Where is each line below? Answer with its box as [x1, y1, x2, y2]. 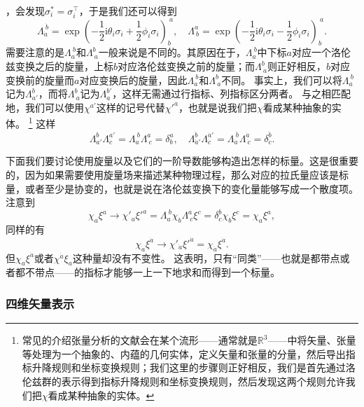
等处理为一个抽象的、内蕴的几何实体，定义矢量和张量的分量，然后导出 [22, 346, 346, 361]
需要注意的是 [6, 45, 64, 60]
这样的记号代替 [96, 99, 165, 114]
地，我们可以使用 [6, 99, 84, 114]
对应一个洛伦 [292, 45, 351, 60]
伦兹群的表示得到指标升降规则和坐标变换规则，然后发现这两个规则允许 [22, 373, 346, 388]
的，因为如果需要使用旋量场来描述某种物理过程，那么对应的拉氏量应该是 [6, 167, 339, 182]
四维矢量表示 [6, 294, 75, 312]
